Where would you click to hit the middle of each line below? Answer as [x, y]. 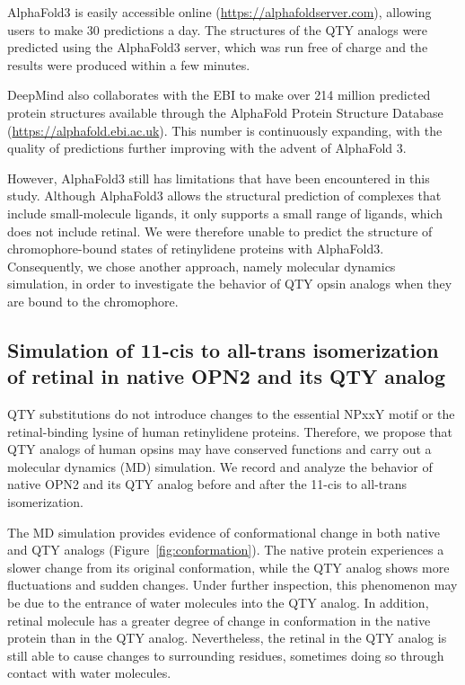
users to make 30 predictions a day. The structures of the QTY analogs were [218, 29]
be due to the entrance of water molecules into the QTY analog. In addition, [218, 603]
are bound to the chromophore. [93, 301]
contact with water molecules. [89, 673]
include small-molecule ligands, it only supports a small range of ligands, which [225, 213]
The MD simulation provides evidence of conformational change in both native [224, 532]
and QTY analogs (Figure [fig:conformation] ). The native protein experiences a [226, 550]
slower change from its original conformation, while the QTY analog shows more [228, 567]
